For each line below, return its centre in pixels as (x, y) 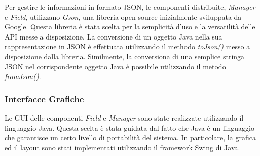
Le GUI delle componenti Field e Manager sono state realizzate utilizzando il (124, 117)
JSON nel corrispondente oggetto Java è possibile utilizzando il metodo (115, 66)
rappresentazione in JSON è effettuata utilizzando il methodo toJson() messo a (127, 46)
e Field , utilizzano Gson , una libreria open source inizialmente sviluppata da (123, 16)
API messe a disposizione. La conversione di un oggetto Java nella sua (114, 36)
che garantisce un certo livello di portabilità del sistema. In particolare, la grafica (130, 138)
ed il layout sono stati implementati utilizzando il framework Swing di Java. (122, 147)
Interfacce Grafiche (44, 99)
